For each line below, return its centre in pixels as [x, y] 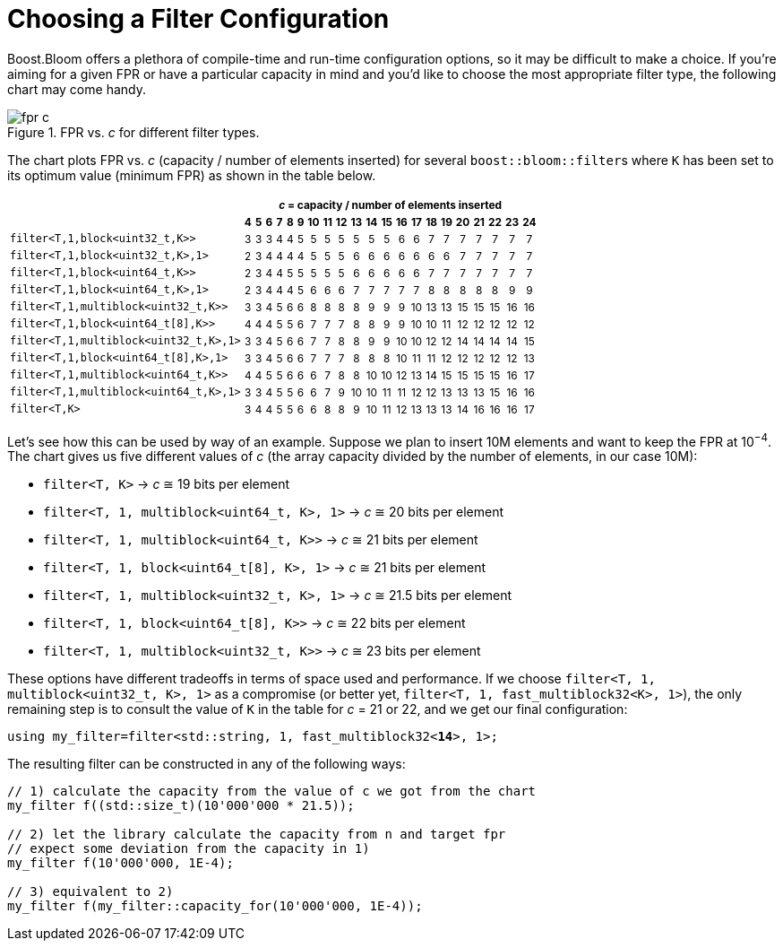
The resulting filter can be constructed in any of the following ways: [207, 764]
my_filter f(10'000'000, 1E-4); [120, 863]
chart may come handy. [77, 89]
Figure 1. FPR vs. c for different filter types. [133, 132]
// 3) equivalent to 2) [90, 892]
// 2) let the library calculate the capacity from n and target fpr [257, 835]
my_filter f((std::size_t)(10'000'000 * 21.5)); [181, 806]
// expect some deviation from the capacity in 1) [189, 849]
